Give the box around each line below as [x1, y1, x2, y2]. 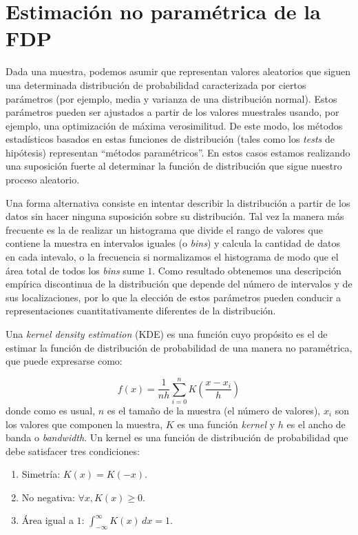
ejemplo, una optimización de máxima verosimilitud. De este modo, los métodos [6, 118, 343, 132]
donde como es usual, [6, 403, 96, 417]
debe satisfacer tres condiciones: [6, 443, 140, 458]
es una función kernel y [177, 416, 275, 431]
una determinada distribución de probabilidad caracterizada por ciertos [6, 77, 306, 92]
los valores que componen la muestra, [6, 416, 163, 431]
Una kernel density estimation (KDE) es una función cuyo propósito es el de [6, 327, 328, 341]
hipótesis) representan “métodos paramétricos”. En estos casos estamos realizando [6, 145, 350, 159]
